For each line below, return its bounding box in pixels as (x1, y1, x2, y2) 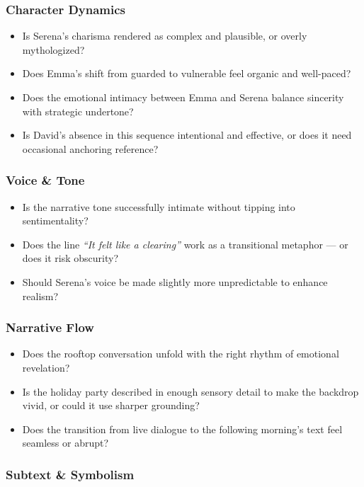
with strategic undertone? (22, 103, 134, 118)
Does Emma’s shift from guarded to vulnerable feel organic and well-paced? (22, 66, 351, 81)
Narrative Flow (6, 319, 94, 336)
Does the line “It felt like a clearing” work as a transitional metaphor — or (22, 236, 348, 251)
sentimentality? (22, 213, 89, 228)
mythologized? (22, 42, 85, 57)
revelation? (22, 360, 70, 374)
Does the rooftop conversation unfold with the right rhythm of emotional (22, 346, 339, 361)
